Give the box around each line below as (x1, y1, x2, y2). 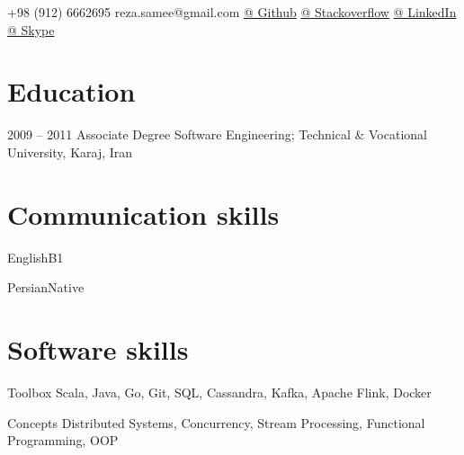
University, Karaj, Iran (7, 142, 133, 161)
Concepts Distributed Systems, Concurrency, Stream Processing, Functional (7, 413, 425, 432)
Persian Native (7, 278, 85, 297)
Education (7, 73, 136, 110)
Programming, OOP (7, 431, 119, 450)
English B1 (7, 247, 64, 266)
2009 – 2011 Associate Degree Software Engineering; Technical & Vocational (7, 125, 427, 144)
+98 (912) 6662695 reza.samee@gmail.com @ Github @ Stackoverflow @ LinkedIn (7, 3, 457, 21)
